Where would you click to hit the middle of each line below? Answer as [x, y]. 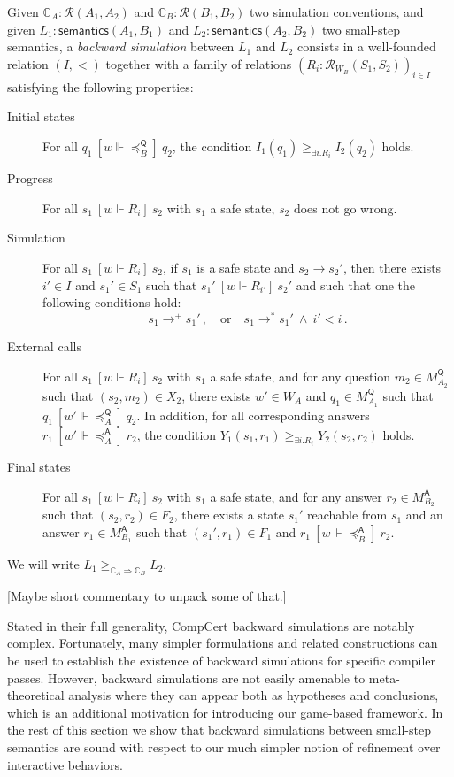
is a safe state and [246, 267]
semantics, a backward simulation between [121, 46]
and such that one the [356, 285]
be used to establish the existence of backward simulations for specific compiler [222, 661]
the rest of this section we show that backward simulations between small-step [219, 730]
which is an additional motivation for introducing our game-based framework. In [225, 712]
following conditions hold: [112, 302]
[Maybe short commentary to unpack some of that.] [147, 596]
